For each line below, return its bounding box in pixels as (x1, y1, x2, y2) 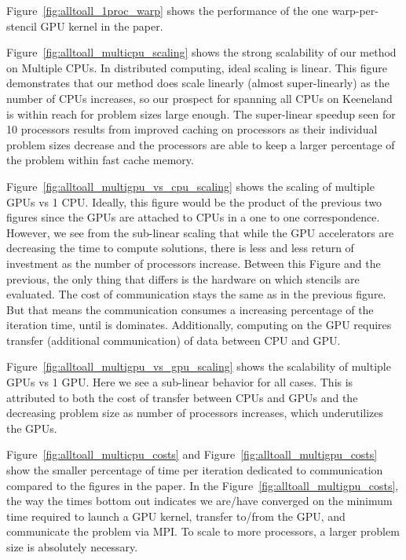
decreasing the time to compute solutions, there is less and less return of (6, 240, 354, 256)
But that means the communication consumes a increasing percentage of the (6, 301, 374, 317)
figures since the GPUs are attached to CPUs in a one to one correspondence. (6, 209, 380, 225)
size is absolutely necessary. (6, 539, 138, 555)
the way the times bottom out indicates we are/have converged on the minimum (6, 492, 393, 509)
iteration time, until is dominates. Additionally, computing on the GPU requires (6, 317, 392, 333)
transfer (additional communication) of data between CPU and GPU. (6, 331, 341, 348)
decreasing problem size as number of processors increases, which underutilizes (6, 404, 384, 421)
